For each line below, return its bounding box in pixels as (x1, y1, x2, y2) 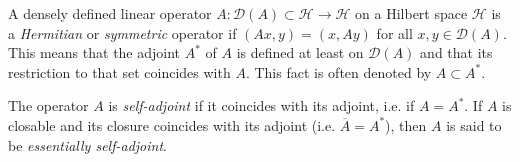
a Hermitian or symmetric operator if (8, 22, 237, 43)
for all (376, 22, 413, 43)
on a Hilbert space (355, 3, 468, 23)
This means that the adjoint (8, 42, 181, 63)
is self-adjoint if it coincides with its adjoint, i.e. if (108, 95, 415, 116)
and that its (420, 42, 493, 63)
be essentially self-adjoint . (8, 134, 167, 155)
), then (385, 114, 427, 135)
